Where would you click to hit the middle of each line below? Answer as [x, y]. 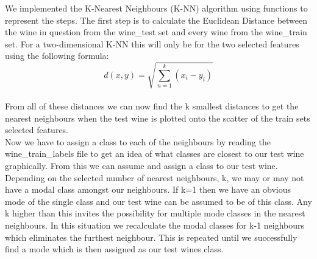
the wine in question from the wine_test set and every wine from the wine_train [156, 32]
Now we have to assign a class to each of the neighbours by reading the [138, 141]
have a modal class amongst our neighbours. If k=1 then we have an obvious [148, 189]
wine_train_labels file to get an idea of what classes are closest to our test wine [155, 154]
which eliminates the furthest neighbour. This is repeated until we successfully [151, 237]
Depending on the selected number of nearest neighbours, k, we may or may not [155, 177]
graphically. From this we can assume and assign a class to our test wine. [141, 166]
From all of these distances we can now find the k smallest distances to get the [152, 106]
